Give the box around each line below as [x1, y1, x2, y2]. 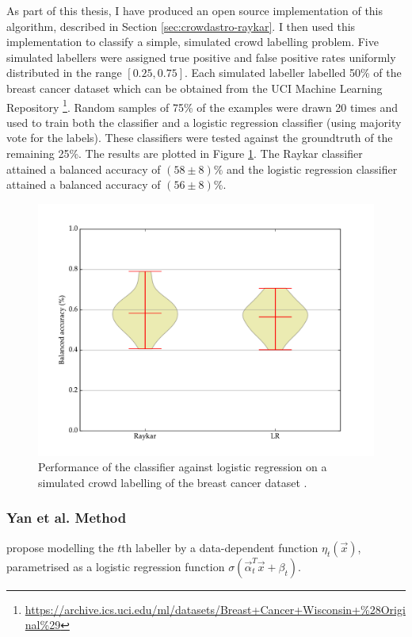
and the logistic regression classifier [227, 160, 398, 177]
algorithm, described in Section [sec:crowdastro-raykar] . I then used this [6, 17, 356, 34]
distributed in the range [6, 64, 122, 81]
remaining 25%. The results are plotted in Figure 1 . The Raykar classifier [6, 145, 363, 161]
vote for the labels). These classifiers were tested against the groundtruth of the [6, 129, 393, 146]
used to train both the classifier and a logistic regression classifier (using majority [6, 113, 402, 130]
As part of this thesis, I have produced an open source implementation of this [6, 2, 383, 18]
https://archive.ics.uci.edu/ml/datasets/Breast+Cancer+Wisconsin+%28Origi [25, 601, 406, 617]
